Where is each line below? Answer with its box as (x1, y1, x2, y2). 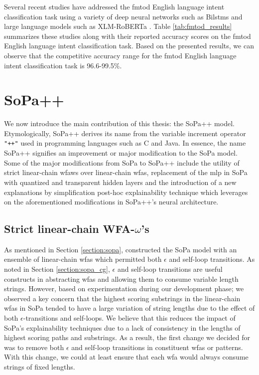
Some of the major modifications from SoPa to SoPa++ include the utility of (4, 157, 240, 168)
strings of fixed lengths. (4, 362, 75, 372)
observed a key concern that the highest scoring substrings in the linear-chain (4, 293, 241, 303)
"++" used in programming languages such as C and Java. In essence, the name (4, 138, 246, 148)
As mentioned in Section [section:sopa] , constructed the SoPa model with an (4, 244, 237, 254)
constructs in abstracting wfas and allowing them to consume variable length (4, 273, 239, 284)
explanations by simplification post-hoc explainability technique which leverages (4, 187, 248, 197)
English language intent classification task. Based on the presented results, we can (4, 40, 254, 51)
